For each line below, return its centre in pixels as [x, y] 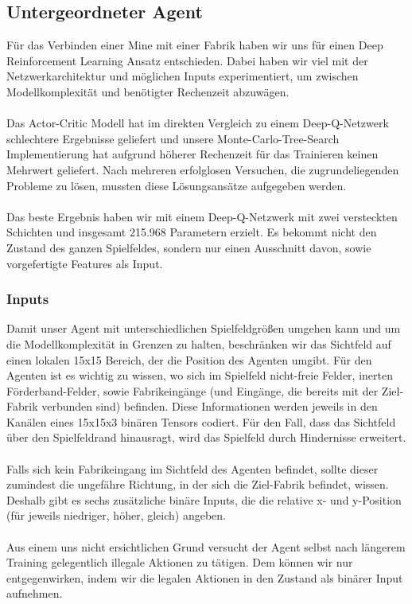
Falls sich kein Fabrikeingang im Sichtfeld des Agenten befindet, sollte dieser [192, 468]
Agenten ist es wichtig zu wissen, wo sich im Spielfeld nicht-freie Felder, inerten [200, 375]
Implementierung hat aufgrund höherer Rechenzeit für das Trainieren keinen [192, 154]
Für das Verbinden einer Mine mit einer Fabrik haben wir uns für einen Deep [195, 45]
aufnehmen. [35, 593]
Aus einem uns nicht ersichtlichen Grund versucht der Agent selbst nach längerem [206, 546]
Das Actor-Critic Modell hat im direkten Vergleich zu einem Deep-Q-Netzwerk [198, 123]
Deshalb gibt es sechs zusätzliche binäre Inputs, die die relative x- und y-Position [204, 499]
